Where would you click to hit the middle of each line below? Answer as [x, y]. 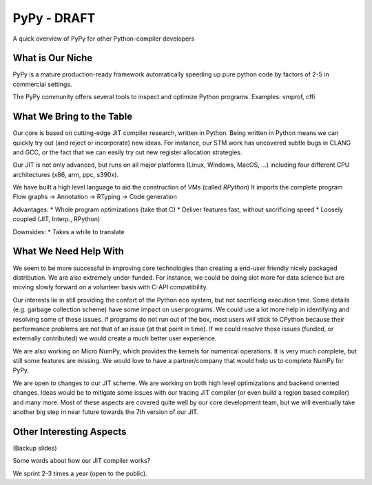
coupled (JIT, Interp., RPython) [56, 219]
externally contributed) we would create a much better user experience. [115, 338]
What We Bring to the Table [73, 117]
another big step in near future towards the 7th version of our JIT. [106, 412]
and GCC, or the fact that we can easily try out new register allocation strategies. [127, 152]
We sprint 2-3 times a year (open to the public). [80, 473]
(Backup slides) [35, 448]
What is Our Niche [53, 58]
